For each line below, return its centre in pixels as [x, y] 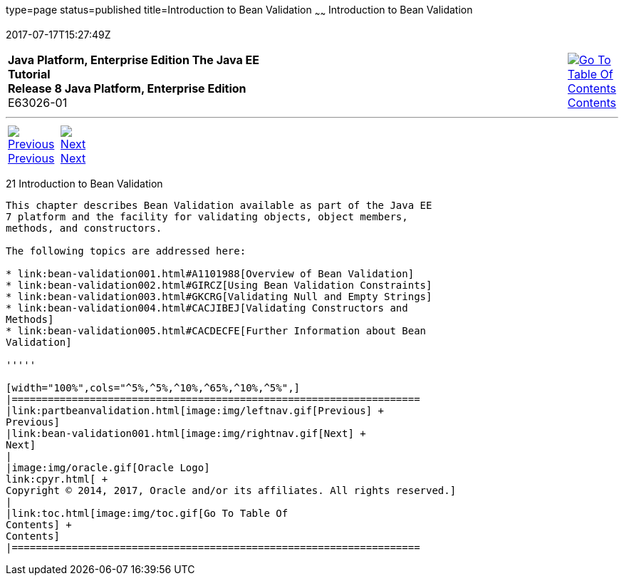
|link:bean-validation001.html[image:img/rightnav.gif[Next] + [186, 433]
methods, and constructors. [84, 228]
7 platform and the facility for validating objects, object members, [207, 216]
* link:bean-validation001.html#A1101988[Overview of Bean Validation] [210, 273]
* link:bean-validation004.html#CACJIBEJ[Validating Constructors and [207, 308]
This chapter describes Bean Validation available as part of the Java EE [219, 205]
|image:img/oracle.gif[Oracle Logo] [108, 467]
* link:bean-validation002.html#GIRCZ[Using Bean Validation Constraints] [219, 285]
